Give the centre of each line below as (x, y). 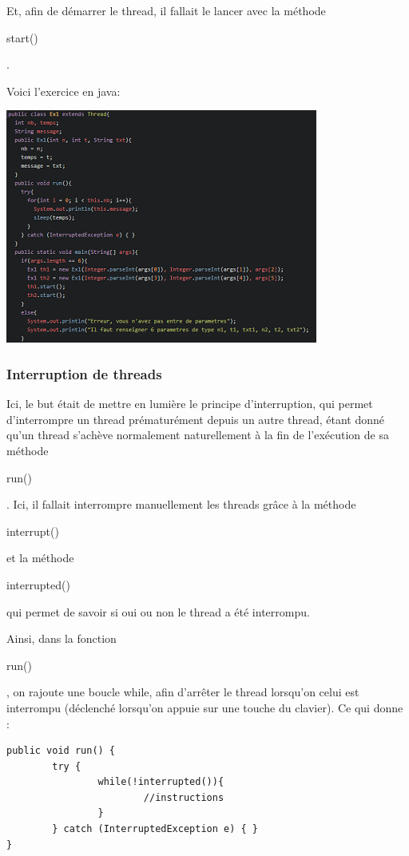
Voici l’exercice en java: (64, 91)
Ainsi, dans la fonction (62, 638)
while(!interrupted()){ (161, 782)
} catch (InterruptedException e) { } (155, 829)
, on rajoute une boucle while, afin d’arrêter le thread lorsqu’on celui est (183, 692)
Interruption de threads (84, 373)
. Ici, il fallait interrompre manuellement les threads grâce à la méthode (181, 504)
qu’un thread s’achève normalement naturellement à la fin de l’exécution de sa (198, 435)
